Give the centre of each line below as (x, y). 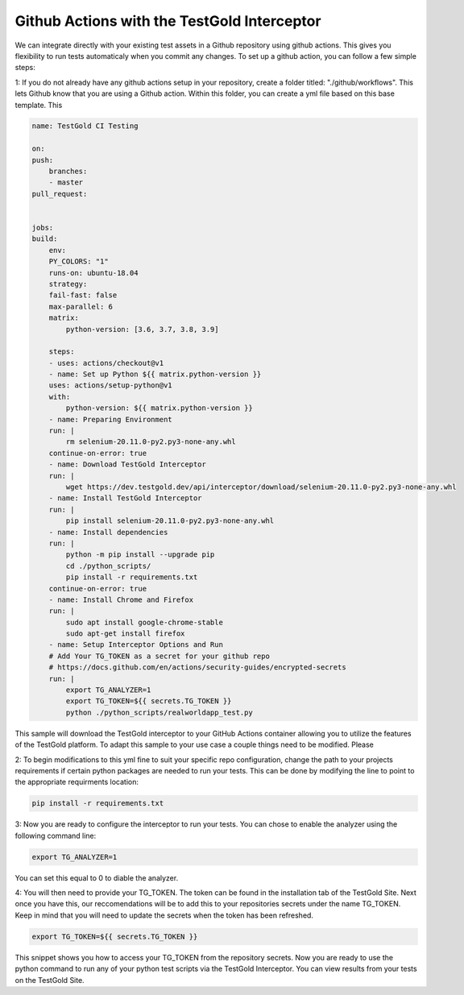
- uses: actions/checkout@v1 (106, 363)
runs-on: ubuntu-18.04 (93, 273)
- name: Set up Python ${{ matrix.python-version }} (155, 374)
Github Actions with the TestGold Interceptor (168, 21)
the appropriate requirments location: (77, 782)
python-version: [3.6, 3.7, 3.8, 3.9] (142, 329)
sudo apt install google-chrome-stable (144, 622)
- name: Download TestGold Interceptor (128, 464)
